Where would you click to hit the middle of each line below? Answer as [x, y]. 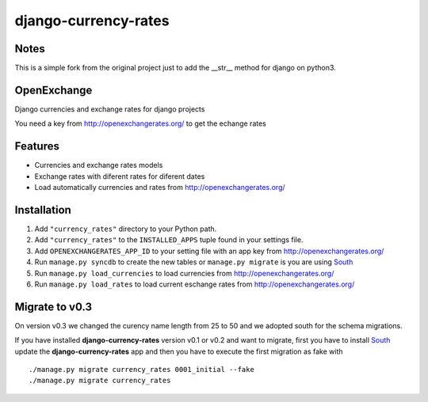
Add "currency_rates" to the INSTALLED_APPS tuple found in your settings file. [169, 240]
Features [37, 146]
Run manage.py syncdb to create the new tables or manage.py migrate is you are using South [194, 262]
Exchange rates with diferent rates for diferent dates [120, 176]
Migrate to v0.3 [53, 307]
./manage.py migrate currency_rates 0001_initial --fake [142, 369]
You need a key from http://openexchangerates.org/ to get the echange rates [141, 123]
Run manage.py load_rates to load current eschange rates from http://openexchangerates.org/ [195, 284]
